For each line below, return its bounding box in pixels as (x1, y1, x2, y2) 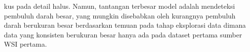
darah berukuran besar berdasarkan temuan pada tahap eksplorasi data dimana (4, 20, 246, 30)
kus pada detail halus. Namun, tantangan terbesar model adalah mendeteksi (4, 1, 235, 11)
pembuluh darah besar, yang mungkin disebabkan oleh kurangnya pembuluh (4, 10, 236, 20)
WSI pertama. (4, 39, 47, 49)
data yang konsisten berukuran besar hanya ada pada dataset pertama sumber (4, 29, 242, 39)
